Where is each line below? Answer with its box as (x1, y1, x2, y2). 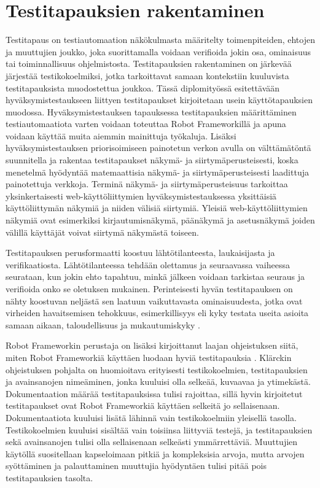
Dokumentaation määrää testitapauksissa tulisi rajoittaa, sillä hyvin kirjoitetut (6, 387, 303, 400)
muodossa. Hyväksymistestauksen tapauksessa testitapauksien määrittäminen (6, 105, 297, 118)
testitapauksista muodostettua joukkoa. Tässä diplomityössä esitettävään (6, 81, 280, 94)
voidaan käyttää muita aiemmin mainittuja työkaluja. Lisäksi (6, 129, 236, 142)
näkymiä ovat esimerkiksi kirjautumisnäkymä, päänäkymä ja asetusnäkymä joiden (6, 214, 315, 227)
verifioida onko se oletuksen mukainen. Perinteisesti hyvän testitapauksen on (6, 282, 293, 295)
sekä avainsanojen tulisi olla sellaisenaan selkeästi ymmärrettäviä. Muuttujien (6, 435, 298, 448)
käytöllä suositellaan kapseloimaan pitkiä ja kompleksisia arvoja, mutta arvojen (6, 447, 305, 460)
